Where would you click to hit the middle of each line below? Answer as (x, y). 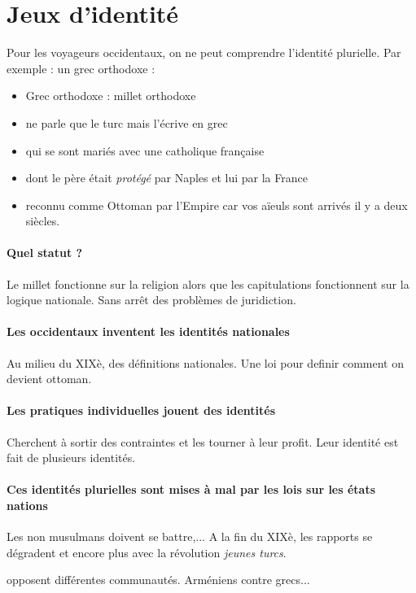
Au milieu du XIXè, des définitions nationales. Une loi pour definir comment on (205, 362)
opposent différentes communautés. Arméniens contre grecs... (158, 580)
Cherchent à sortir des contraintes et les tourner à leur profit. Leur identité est (203, 441)
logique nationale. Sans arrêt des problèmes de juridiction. (151, 300)
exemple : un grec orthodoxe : (81, 68)
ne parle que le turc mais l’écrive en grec (127, 122)
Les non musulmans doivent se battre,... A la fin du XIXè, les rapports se (190, 536)
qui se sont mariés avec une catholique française (145, 150)
